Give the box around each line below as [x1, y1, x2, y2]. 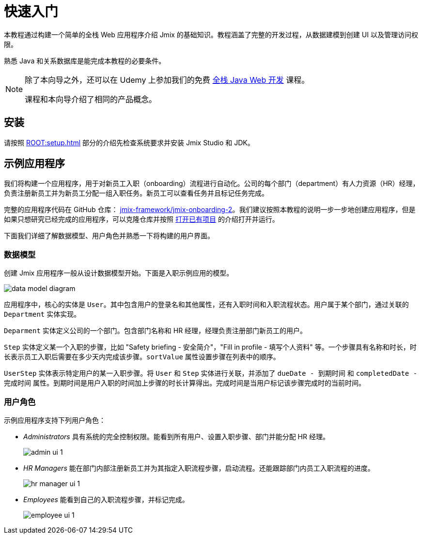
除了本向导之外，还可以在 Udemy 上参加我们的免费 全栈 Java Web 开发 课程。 [25, 75, 310, 85]
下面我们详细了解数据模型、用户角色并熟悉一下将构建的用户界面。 [4, 231, 214, 240]
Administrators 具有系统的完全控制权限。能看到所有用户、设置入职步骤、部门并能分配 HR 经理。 [23, 432, 329, 441]
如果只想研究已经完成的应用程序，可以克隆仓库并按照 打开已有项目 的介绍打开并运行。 [4, 215, 279, 224]
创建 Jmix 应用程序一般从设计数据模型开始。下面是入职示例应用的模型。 [4, 269, 234, 277]
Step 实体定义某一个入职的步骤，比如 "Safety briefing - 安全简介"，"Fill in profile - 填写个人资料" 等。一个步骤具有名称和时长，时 [4, 343, 417, 352]
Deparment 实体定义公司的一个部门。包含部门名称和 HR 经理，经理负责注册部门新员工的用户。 [4, 326, 307, 335]
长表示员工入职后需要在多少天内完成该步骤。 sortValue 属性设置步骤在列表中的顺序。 [4, 353, 280, 361]
